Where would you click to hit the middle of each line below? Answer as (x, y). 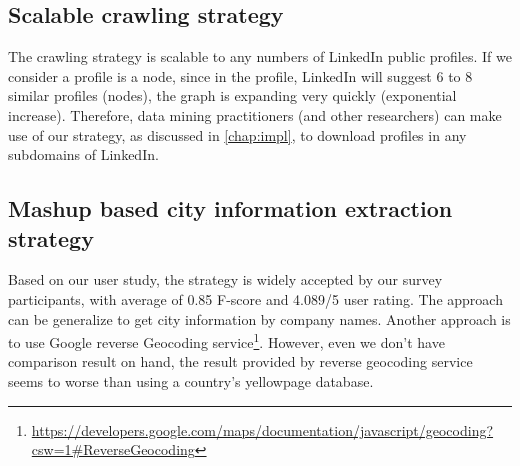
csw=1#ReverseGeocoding (113, 449)
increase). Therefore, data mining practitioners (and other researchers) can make (255, 114)
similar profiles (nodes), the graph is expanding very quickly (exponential (232, 95)
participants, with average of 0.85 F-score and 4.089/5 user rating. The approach (255, 298)
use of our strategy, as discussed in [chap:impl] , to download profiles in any (237, 134)
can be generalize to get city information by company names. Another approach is (259, 318)
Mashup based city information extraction (230, 208)
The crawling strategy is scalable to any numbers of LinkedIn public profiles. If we (260, 56)
